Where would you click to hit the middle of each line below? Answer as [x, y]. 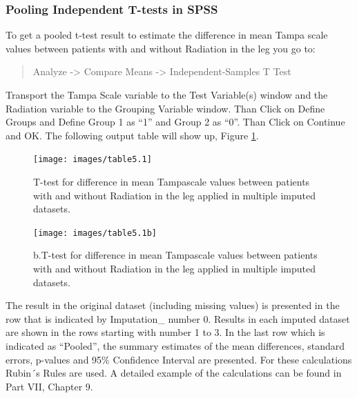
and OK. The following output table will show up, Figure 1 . [132, 135]
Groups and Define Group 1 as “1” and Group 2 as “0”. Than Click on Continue [175, 122]
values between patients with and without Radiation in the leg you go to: [161, 48]
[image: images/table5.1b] [95, 233]
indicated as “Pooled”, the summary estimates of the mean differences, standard [175, 346]
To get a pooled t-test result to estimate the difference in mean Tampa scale [167, 35]
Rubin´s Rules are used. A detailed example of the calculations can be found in [174, 373]
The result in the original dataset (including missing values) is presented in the [173, 305]
